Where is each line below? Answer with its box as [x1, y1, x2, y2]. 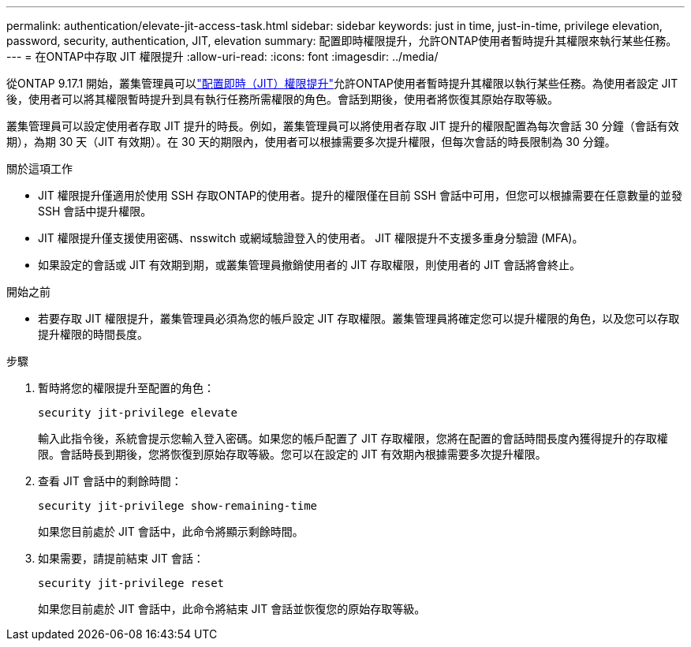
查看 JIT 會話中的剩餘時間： [38, 474, 182, 488]
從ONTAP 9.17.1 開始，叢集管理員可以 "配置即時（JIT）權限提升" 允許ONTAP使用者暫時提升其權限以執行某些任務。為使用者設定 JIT [6, 77, 678, 90]
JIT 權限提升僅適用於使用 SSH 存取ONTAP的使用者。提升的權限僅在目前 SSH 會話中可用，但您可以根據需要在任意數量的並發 [38, 189, 682, 202]
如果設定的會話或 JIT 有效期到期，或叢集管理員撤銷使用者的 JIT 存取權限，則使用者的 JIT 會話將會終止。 [38, 258, 581, 271]
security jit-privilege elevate [38, 406, 237, 419]
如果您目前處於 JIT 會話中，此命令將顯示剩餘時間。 [38, 525, 304, 538]
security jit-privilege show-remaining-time [38, 499, 318, 512]
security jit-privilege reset [38, 577, 225, 589]
